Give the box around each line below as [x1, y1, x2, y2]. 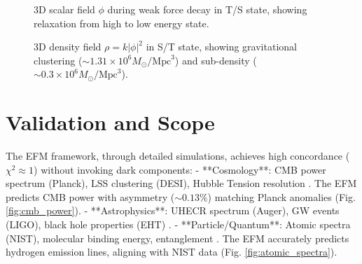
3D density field [34, 39, 102, 54]
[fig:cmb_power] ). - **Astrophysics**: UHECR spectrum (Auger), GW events [6, 203, 340, 218]
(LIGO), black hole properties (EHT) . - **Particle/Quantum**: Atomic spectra [6, 217, 351, 232]
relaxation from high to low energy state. [34, 15, 209, 30]
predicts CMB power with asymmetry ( [6, 189, 175, 204]
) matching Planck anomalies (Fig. [207, 189, 356, 204]
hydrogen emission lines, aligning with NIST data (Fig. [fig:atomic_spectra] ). [6, 244, 337, 259]
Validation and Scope [6, 108, 215, 137]
